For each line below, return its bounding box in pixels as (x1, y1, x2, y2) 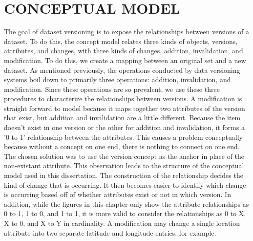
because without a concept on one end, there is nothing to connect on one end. (4, 141, 240, 152)
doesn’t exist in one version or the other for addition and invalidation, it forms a (4, 122, 245, 132)
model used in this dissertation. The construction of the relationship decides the (4, 170, 243, 180)
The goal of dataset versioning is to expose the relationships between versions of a (4, 26, 249, 37)
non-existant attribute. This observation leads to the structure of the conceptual (4, 160, 244, 171)
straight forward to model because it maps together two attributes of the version (4, 103, 245, 113)
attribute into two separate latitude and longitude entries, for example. (4, 227, 216, 238)
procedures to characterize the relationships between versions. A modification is (4, 93, 242, 104)
